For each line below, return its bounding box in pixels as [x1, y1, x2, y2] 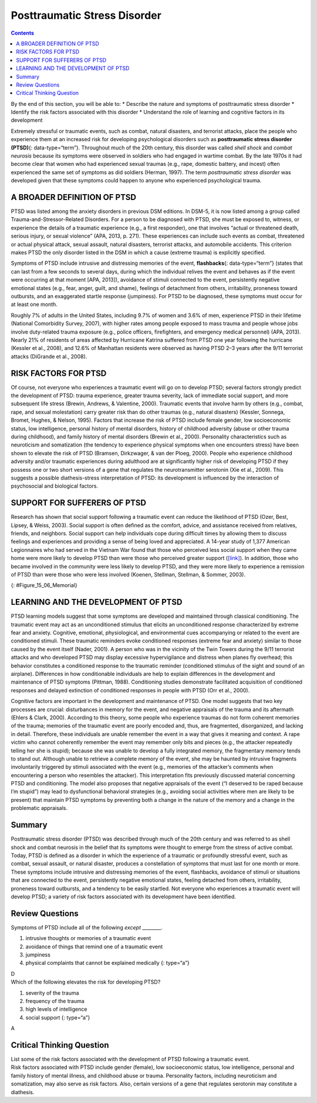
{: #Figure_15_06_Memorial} [11, 582, 77, 589]
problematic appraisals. [11, 805, 68, 812]
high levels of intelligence [25, 1006, 87, 1013]
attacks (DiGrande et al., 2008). [11, 353, 87, 360]
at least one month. [11, 301, 58, 308]
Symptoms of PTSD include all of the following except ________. [11, 924, 163, 931]
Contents [11, 29, 35, 36]
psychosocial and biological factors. [11, 482, 99, 489]
